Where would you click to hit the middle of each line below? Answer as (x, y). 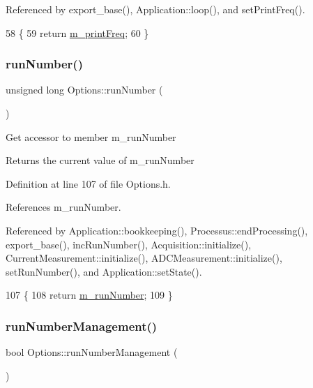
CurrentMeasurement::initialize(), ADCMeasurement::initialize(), (144, 258)
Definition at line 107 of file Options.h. (88, 183)
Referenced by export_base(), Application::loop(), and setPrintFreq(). (155, 9)
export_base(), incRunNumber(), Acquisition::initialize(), (129, 244)
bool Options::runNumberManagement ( (92, 352)
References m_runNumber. (63, 207)
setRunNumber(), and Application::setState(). (104, 271)
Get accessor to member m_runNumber (91, 136)
